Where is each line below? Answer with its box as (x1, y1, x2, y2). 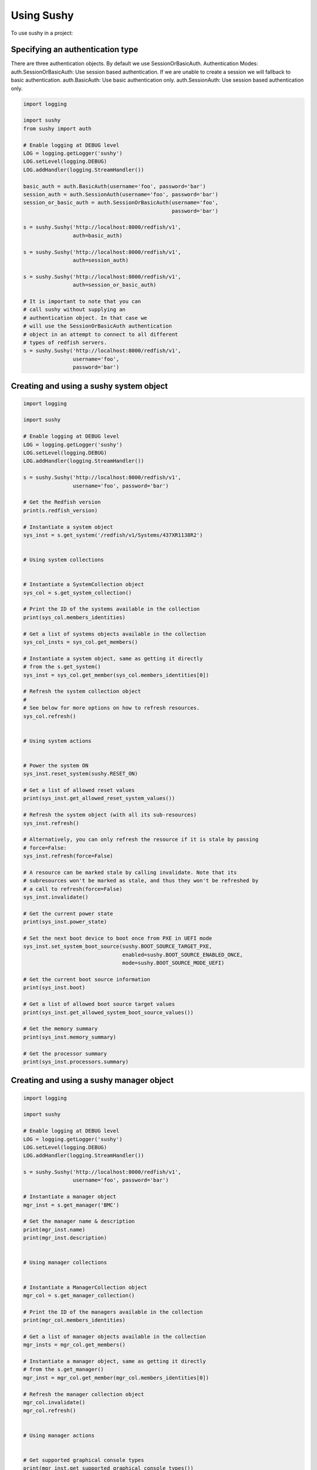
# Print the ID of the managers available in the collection (23, 1308, 203, 1315)
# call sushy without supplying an (23, 306, 126, 313)
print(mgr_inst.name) (23, 1226, 86, 1233)
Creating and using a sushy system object (11, 381, 168, 391)
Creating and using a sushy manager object (11, 1075, 174, 1085)
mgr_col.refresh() (23, 1407, 76, 1414)
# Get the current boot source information (23, 976, 151, 983)
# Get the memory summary (23, 1025, 98, 1032)
